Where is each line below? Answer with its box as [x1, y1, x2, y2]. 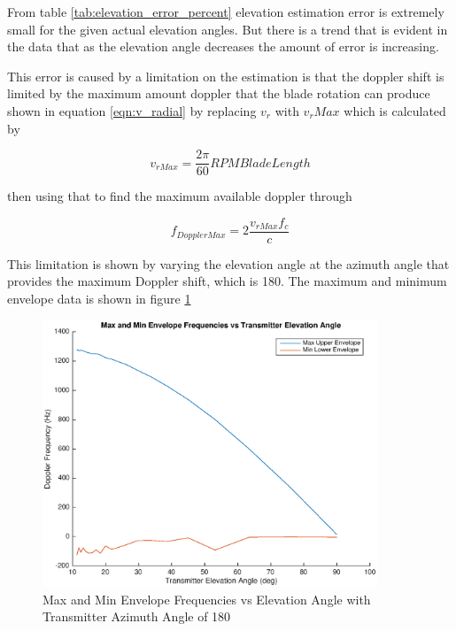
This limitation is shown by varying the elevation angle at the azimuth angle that [7, 254, 450, 273]
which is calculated [344, 101, 446, 119]
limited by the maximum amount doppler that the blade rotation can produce [7, 84, 430, 103]
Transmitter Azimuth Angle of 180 [43, 607, 231, 626]
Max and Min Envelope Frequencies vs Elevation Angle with [43, 589, 371, 608]
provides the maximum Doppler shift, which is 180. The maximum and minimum [7, 272, 447, 290]
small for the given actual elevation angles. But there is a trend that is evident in [7, 19, 448, 38]
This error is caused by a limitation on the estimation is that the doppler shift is [7, 66, 444, 85]
